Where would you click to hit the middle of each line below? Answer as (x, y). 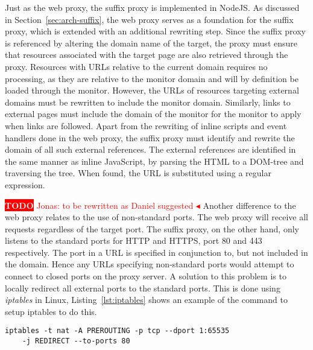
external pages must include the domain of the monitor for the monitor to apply (153, 114)
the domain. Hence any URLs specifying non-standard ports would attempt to (150, 264)
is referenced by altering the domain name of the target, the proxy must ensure (151, 43)
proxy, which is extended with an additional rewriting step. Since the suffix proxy (155, 31)
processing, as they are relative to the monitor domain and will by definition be (152, 78)
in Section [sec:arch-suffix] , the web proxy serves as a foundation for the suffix (149, 19)
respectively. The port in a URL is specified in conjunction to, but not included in (156, 252)
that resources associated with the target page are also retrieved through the (147, 55)
